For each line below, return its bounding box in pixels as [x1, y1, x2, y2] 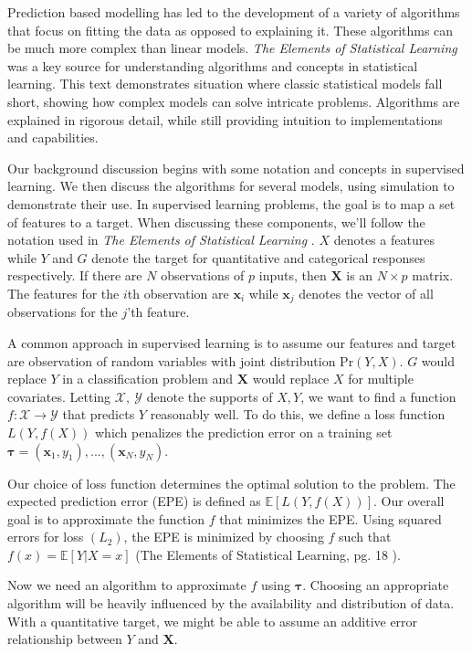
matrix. [412, 266, 454, 285]
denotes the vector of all [299, 283, 434, 302]
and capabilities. [7, 128, 99, 147]
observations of [161, 266, 245, 285]
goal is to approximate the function [7, 509, 205, 528]
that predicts [62, 405, 135, 424]
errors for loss [7, 527, 84, 546]
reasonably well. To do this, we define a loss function [150, 405, 446, 424]
